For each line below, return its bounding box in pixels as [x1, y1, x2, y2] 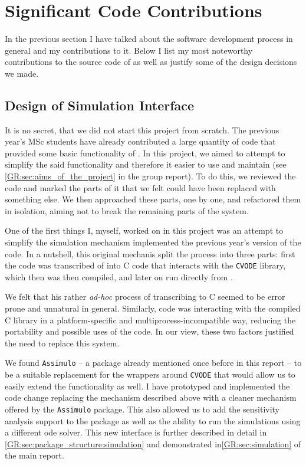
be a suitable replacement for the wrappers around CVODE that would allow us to [5, 368, 295, 381]
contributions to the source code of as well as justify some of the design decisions [5, 55, 297, 68]
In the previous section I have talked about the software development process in [5, 32, 293, 45]
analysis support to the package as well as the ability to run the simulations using [5, 414, 301, 427]
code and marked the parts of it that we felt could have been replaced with [5, 181, 276, 194]
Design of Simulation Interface [5, 96, 195, 114]
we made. [5, 67, 39, 79]
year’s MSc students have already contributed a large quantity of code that [5, 135, 276, 148]
